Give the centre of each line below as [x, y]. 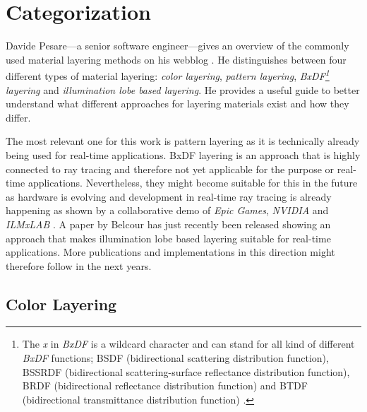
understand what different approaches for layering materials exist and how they [178, 104]
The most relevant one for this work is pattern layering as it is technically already [183, 141]
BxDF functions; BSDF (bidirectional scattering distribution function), [175, 358]
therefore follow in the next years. [79, 265]
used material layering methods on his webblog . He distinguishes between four [176, 59]
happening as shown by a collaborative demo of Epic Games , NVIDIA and [167, 210]
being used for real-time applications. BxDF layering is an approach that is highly [183, 154]
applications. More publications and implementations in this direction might [170, 252]
